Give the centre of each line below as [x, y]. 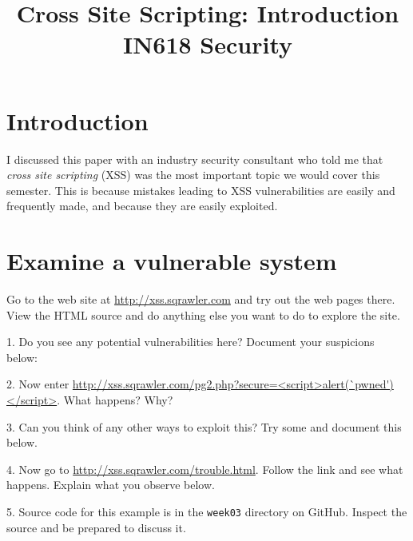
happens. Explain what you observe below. [111, 485]
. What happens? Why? [115, 399]
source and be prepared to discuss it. [96, 527]
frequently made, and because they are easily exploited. [142, 206]
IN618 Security [208, 44]
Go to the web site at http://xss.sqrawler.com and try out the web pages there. [201, 299]
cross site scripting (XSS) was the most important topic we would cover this [193, 175]
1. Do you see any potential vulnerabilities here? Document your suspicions [191, 342]
